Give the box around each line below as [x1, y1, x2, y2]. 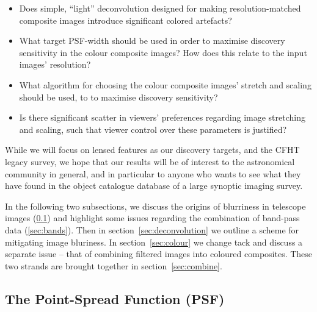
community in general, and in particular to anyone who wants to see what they [5, 167, 301, 180]
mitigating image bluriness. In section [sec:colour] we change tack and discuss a [5, 235, 303, 248]
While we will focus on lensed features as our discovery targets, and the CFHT [5, 143, 300, 156]
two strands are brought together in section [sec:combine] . [5, 259, 222, 272]
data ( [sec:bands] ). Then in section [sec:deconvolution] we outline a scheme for [5, 223, 299, 236]
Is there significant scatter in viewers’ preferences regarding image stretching [19, 111, 305, 124]
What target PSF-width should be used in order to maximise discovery [19, 34, 285, 47]
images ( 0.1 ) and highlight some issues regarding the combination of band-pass [5, 211, 300, 224]
